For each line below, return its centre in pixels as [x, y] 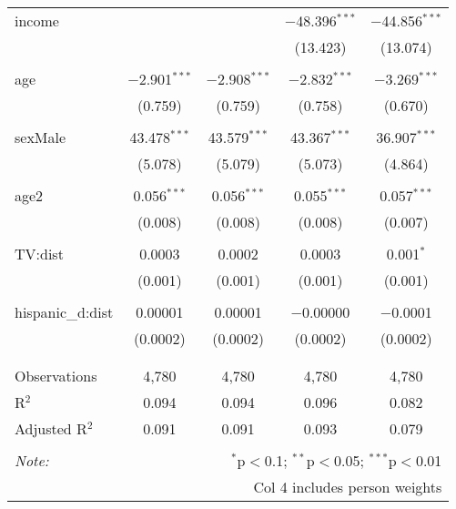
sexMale [41, 137]
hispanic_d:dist [64, 312]
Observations [56, 376]
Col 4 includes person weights [348, 487]
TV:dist [39, 254]
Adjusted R [51, 428]
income [37, 20]
